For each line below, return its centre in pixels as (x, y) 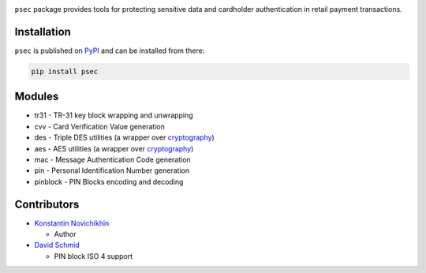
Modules (37, 97)
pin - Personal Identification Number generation (112, 170)
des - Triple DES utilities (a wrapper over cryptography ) (124, 137)
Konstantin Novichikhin (72, 223)
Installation (43, 32)
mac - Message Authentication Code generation (112, 159)
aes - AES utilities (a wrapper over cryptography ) (114, 148)
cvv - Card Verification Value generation (99, 126)
